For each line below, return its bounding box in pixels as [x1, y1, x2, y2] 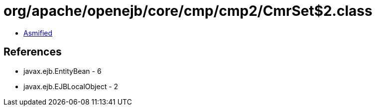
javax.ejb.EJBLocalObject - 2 [23, 82, 119, 91]
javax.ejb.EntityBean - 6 [23, 66, 102, 75]
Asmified [23, 28, 53, 37]
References [3, 46, 62, 58]
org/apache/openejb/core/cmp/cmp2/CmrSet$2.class [3, 2, 373, 19]
